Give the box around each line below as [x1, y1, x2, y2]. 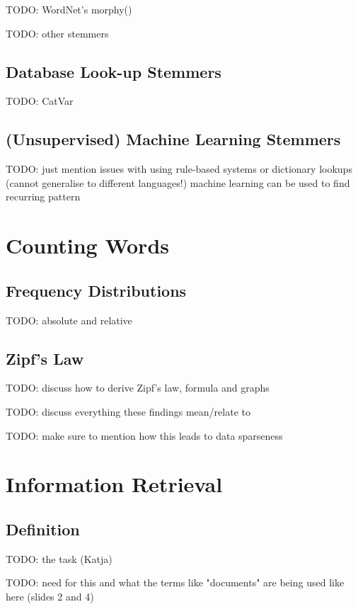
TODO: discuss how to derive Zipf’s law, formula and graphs [6, 380, 270, 395]
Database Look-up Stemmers [6, 60, 221, 82]
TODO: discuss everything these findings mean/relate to [6, 404, 250, 419]
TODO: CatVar [6, 93, 74, 108]
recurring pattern [6, 189, 81, 204]
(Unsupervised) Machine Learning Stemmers [6, 128, 341, 150]
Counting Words [6, 231, 170, 260]
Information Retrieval [6, 469, 223, 499]
